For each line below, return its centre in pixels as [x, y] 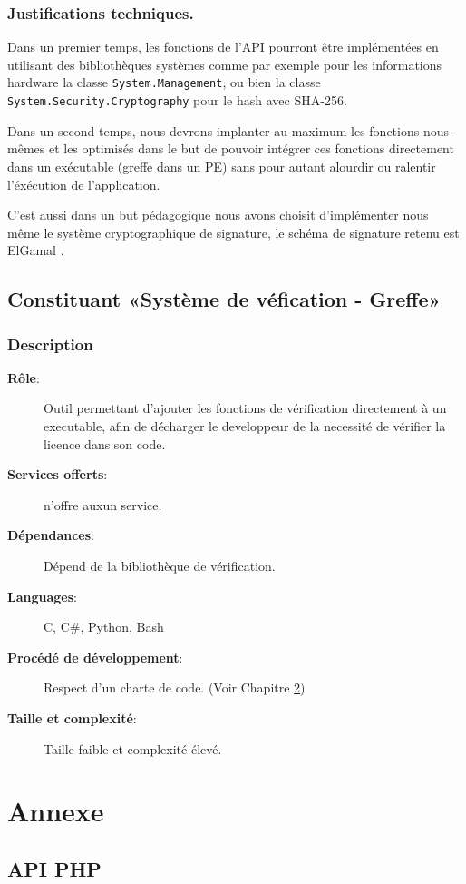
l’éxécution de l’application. [84, 184]
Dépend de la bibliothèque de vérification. [160, 566]
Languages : [42, 596]
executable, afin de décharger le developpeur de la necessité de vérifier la [245, 426]
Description [50, 344]
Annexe [56, 811]
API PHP [54, 868]
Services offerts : [58, 474]
